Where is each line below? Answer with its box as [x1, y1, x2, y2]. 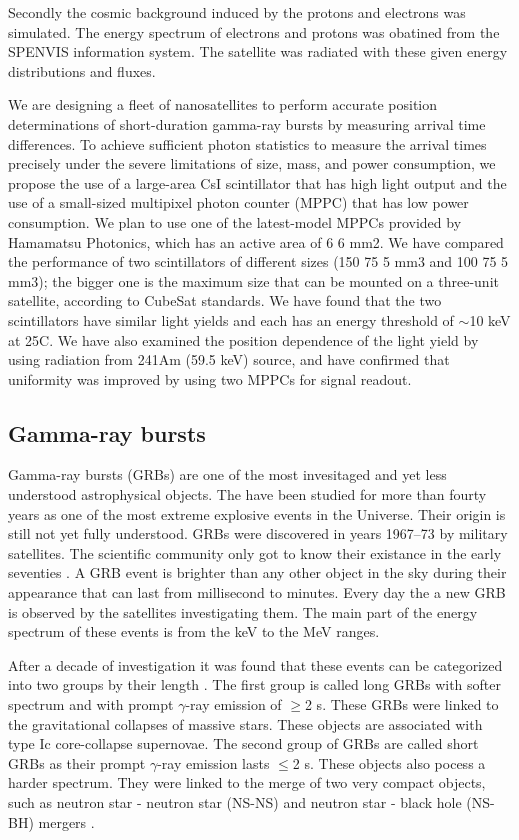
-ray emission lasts [157, 752, 270, 773]
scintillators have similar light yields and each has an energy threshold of [8, 309, 454, 330]
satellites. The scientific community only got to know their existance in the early [8, 542, 502, 563]
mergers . [38, 811, 95, 832]
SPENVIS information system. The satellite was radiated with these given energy [8, 41, 508, 62]
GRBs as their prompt [8, 752, 146, 773]
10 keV [469, 309, 511, 330]
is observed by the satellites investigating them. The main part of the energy [8, 601, 478, 622]
